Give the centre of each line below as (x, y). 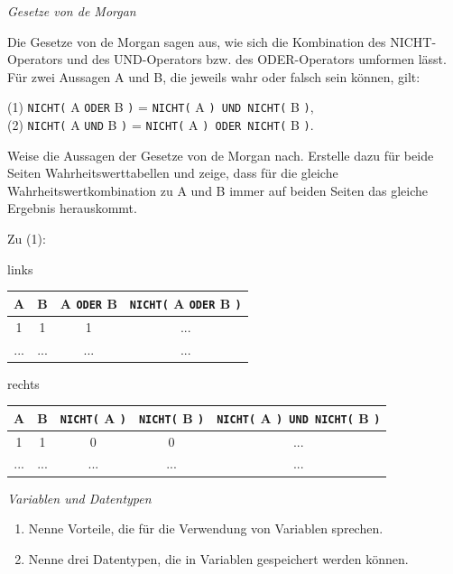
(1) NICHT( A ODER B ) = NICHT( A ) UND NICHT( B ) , (161, 107)
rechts (23, 383)
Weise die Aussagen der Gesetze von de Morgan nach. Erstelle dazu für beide (221, 155)
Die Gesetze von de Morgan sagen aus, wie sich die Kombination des (197, 41)
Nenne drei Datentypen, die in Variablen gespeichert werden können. (218, 558)
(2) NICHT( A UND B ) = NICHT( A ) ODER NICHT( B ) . (161, 125)
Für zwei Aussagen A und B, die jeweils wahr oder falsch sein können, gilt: (214, 76)
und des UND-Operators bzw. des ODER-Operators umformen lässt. (256, 59)
